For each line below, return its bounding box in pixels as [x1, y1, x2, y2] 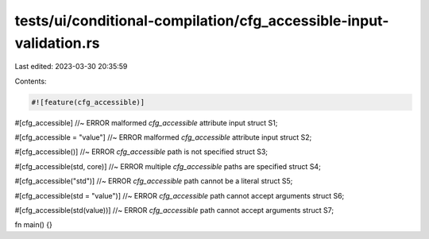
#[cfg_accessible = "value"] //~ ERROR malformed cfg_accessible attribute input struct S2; [14, 133, 312, 142]
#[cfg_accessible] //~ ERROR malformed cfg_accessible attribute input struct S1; [14, 118, 278, 127]
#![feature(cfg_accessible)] [31, 98, 145, 106]
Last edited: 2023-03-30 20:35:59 [14, 62, 128, 71]
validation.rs [14, 34, 100, 52]
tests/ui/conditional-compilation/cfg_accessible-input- [14, 12, 389, 29]
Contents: [14, 76, 47, 86]
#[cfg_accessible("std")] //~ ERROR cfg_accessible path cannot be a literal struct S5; [14, 176, 293, 186]
